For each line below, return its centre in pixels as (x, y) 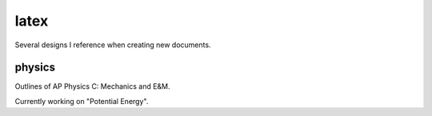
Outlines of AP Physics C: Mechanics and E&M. (93, 86)
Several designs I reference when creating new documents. (113, 45)
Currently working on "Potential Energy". (82, 101)
